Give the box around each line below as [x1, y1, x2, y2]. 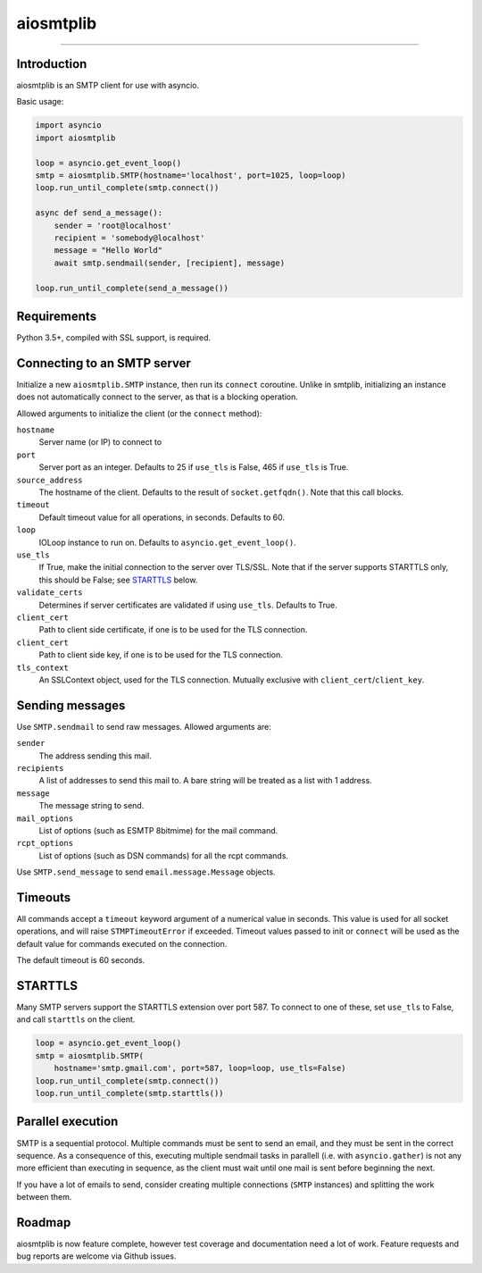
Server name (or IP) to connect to [38, 437, 162, 448]
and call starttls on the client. [16, 1014, 136, 1025]
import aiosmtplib [35, 132, 116, 143]
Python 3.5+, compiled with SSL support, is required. [16, 332, 212, 343]
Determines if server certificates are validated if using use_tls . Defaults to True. [38, 599, 338, 610]
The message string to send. [38, 800, 145, 811]
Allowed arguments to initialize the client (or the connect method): [16, 407, 262, 419]
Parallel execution [16, 1114, 119, 1129]
